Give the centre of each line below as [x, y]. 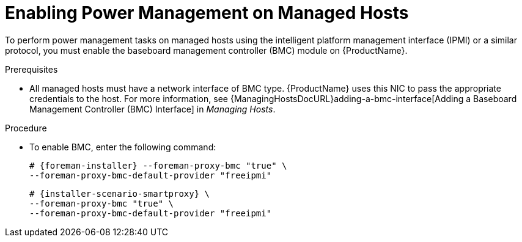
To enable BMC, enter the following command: [123, 147]
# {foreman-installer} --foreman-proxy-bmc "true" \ [158, 165]
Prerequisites [31, 69]
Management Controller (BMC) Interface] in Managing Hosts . [153, 109]
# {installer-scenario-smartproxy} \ [120, 193]
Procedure [26, 128]
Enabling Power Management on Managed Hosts [207, 13]
